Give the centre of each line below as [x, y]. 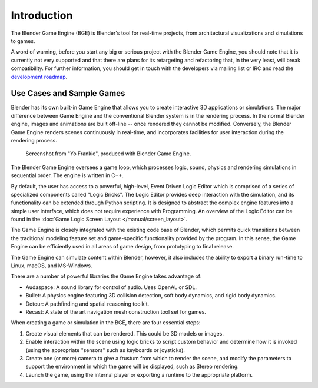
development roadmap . [39, 77]
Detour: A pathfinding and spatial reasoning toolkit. [87, 304]
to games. [23, 41]
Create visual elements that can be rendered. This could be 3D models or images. [125, 333]
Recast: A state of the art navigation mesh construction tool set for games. [116, 312]
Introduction [42, 15]
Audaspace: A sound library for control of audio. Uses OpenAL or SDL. [111, 287]
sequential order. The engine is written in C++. [67, 175]
